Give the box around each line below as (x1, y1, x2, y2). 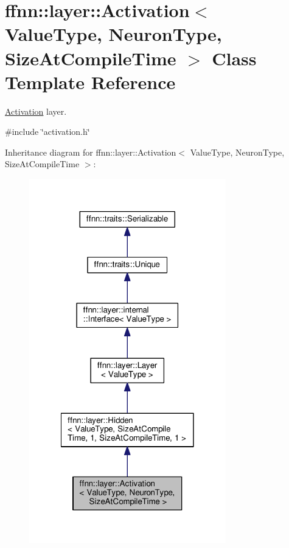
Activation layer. (5, 104, 67, 117)
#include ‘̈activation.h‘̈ (5, 125, 90, 138)
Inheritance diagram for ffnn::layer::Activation (5, 145, 176, 158)
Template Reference (5, 69, 176, 94)
